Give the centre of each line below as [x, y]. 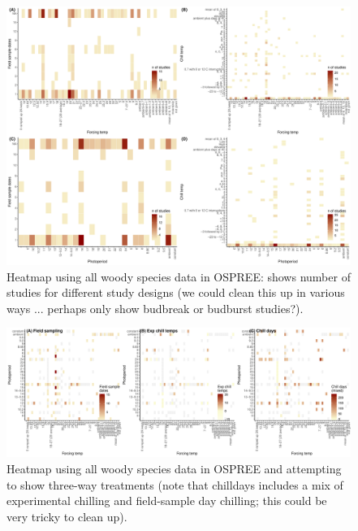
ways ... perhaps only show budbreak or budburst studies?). [155, 308]
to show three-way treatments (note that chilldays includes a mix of [175, 484]
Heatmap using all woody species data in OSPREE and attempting [174, 468]
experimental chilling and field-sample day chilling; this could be [167, 501]
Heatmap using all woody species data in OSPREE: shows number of [179, 276]
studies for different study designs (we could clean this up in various [176, 292]
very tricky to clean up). [67, 516]
